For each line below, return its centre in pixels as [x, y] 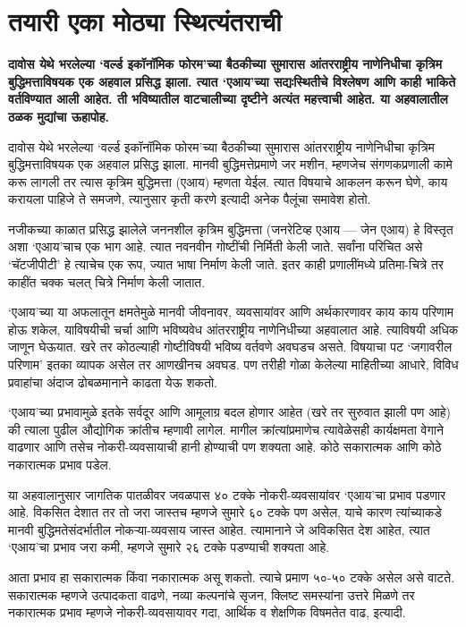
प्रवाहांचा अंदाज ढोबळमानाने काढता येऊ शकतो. [113, 381]
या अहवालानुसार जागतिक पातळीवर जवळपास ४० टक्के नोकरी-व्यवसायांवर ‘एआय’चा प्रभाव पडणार [227, 494]
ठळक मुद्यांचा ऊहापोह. [59, 116]
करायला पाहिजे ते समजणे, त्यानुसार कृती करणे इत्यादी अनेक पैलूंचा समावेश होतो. [190, 199]
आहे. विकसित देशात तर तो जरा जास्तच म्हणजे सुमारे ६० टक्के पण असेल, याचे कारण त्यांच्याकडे [225, 512]
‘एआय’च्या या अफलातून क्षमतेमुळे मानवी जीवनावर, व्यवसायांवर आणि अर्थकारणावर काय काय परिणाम [231, 312]
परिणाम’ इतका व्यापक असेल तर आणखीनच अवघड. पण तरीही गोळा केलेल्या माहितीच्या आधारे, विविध [233, 364]
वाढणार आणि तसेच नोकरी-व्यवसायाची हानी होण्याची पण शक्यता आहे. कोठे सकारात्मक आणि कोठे [225, 447]
